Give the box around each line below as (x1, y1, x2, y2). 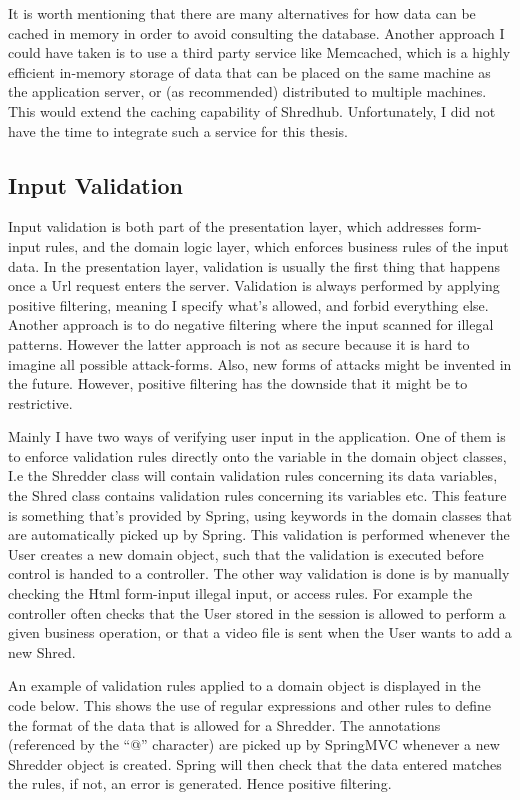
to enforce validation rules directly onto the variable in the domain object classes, (8, 445, 507, 466)
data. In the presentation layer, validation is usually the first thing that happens (8, 255, 501, 276)
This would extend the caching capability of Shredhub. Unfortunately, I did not (8, 100, 496, 121)
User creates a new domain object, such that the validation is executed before (8, 543, 484, 564)
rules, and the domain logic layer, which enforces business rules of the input (45, 235, 509, 256)
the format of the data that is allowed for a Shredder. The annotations (8, 714, 441, 735)
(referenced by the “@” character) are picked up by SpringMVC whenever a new (8, 734, 500, 755)
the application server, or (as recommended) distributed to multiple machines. (8, 81, 487, 102)
